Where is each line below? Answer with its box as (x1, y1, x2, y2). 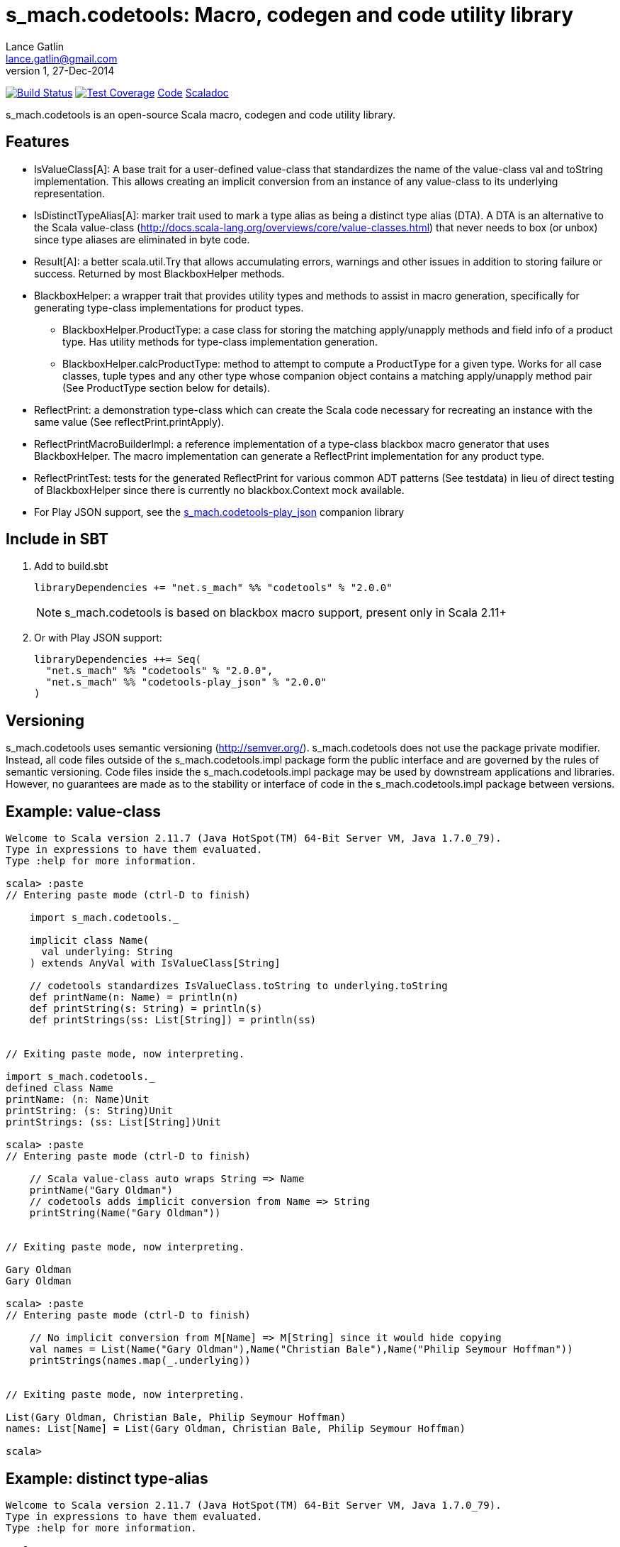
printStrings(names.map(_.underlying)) (29, 1355, 251, 1367)
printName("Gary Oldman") (29, 1184, 174, 1196)
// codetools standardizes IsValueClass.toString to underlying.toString (29, 980, 448, 992)
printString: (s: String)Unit (6, 1105, 174, 1117)
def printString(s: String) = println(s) (29, 1003, 263, 1015)
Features (6, 133, 69, 151)
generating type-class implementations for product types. (34, 301, 304, 314)
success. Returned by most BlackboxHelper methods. (34, 267, 285, 280)
